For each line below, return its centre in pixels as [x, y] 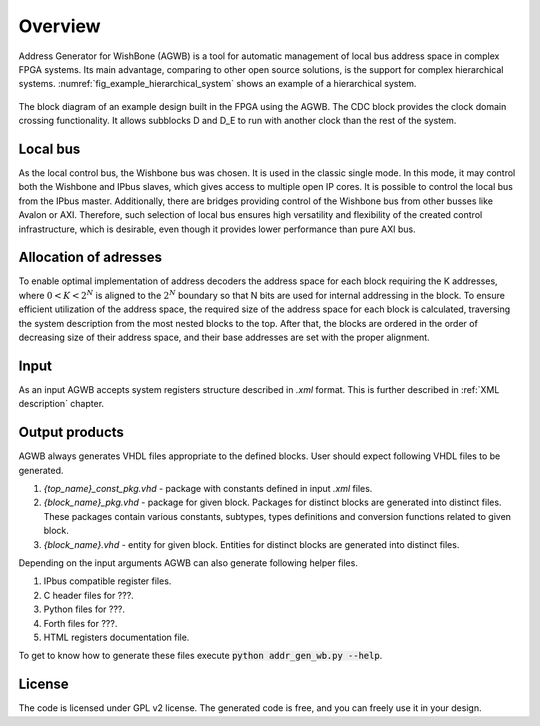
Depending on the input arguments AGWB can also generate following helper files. [188, 562]
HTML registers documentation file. [116, 637]
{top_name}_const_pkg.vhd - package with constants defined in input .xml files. [208, 489]
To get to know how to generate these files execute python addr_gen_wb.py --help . [200, 656]
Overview [59, 26]
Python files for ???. [84, 609]
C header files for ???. [88, 595]
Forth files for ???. [80, 623]
